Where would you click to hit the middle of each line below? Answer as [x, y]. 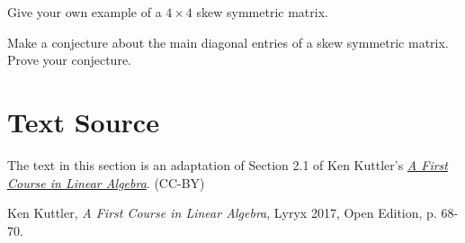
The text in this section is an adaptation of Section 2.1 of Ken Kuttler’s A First [228, 164]
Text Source [83, 121]
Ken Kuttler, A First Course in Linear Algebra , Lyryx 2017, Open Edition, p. [222, 213]
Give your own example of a [85, 12]
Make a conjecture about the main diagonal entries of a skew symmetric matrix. [228, 42]
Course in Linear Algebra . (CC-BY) [106, 182]
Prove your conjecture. [69, 60]
